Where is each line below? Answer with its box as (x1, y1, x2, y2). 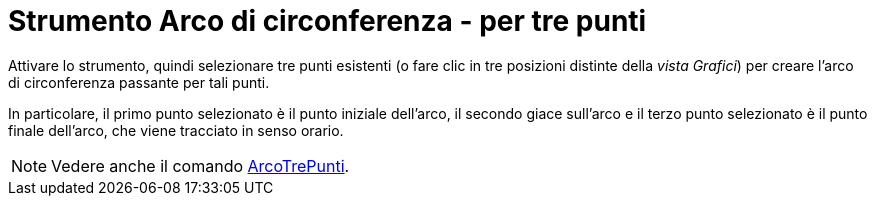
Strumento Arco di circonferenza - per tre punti (8, 4, 647, 38)
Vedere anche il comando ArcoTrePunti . (51, 155, 350, 176)
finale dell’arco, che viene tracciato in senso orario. (8, 121, 344, 139)
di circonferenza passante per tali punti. (8, 73, 270, 91)
